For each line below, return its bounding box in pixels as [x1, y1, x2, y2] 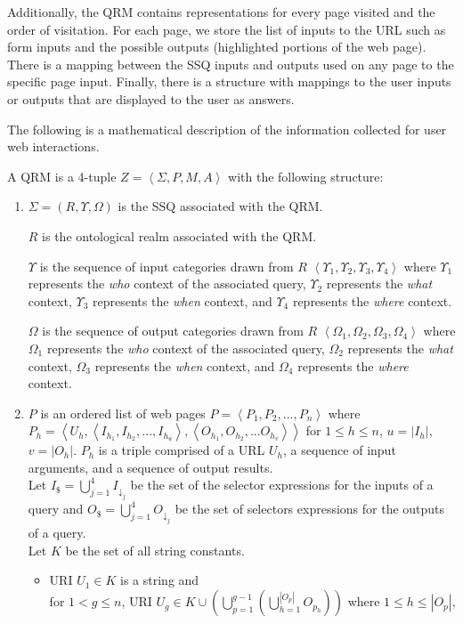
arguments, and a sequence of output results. [28, 458, 273, 476]
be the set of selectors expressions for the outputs [175, 499, 445, 518]
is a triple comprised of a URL [98, 441, 265, 459]
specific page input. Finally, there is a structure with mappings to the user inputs [7, 72, 451, 91]
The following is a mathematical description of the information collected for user [7, 119, 447, 138]
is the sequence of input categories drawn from [39, 256, 294, 275]
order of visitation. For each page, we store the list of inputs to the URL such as [7, 20, 446, 38]
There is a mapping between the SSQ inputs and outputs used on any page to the [7, 54, 454, 73]
